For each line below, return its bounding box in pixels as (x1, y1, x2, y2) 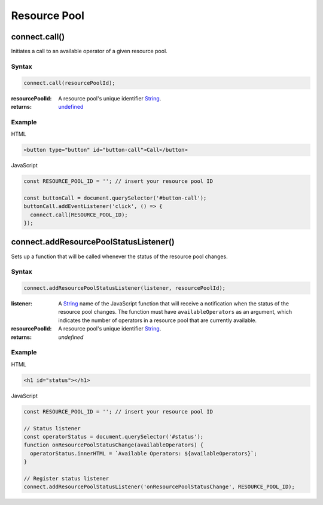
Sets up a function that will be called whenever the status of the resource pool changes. (11, 253, 228, 260)
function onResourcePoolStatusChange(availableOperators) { (23, 442, 204, 448)
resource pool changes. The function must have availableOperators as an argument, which (58, 308, 292, 316)
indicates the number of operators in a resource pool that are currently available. (58, 317, 257, 324)
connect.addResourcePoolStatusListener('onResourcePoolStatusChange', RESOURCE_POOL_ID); (23, 483, 295, 490)
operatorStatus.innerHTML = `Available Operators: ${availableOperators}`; (30, 450, 257, 457)
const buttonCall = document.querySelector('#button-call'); (23, 194, 207, 201)
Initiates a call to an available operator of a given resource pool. (11, 48, 167, 55)
